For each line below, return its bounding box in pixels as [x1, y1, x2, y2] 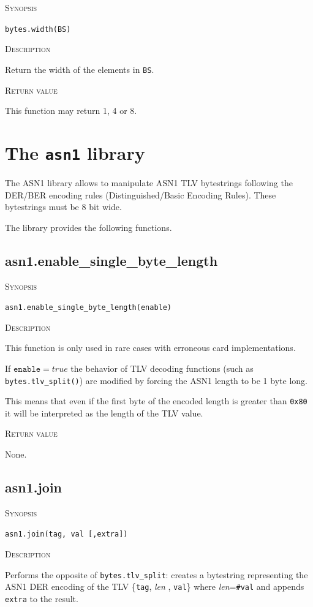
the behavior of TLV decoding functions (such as [70, 361, 254, 374]
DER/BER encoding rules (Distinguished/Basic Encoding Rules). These [5, 188, 276, 201]
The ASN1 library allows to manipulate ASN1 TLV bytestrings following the [5, 176, 293, 189]
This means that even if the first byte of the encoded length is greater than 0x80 [5, 394, 307, 407]
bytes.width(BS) [5, 25, 71, 34]
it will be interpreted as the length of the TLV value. [5, 406, 203, 419]
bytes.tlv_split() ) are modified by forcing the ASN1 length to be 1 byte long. [5, 374, 307, 386]
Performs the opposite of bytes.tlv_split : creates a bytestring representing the [5, 568, 308, 581]
